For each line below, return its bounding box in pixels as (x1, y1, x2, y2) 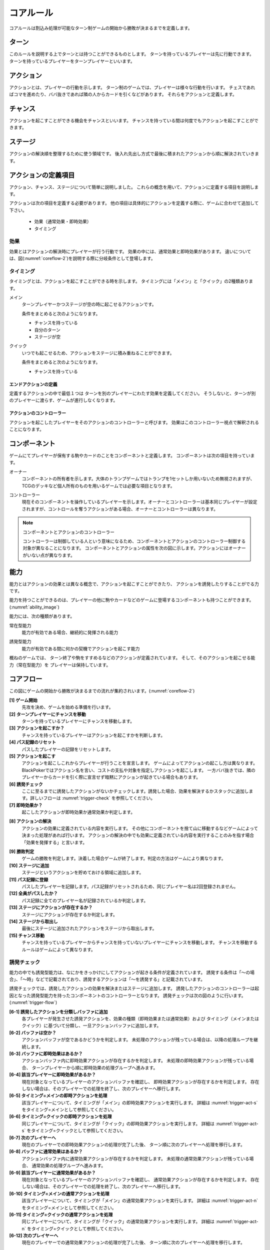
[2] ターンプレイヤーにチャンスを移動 (9, 711, 86, 717)
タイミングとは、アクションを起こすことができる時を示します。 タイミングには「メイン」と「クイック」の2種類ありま (9, 278, 253, 284)
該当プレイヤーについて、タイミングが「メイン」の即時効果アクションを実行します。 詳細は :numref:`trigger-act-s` (21, 1099, 258, 1105)
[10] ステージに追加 (9, 862, 49, 868)
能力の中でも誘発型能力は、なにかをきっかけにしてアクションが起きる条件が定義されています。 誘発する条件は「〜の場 (9, 969, 255, 975)
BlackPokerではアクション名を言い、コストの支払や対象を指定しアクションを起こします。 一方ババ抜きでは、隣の (21, 767, 256, 773)
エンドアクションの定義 (9, 381, 57, 387)
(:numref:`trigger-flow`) (9, 999, 57, 1005)
